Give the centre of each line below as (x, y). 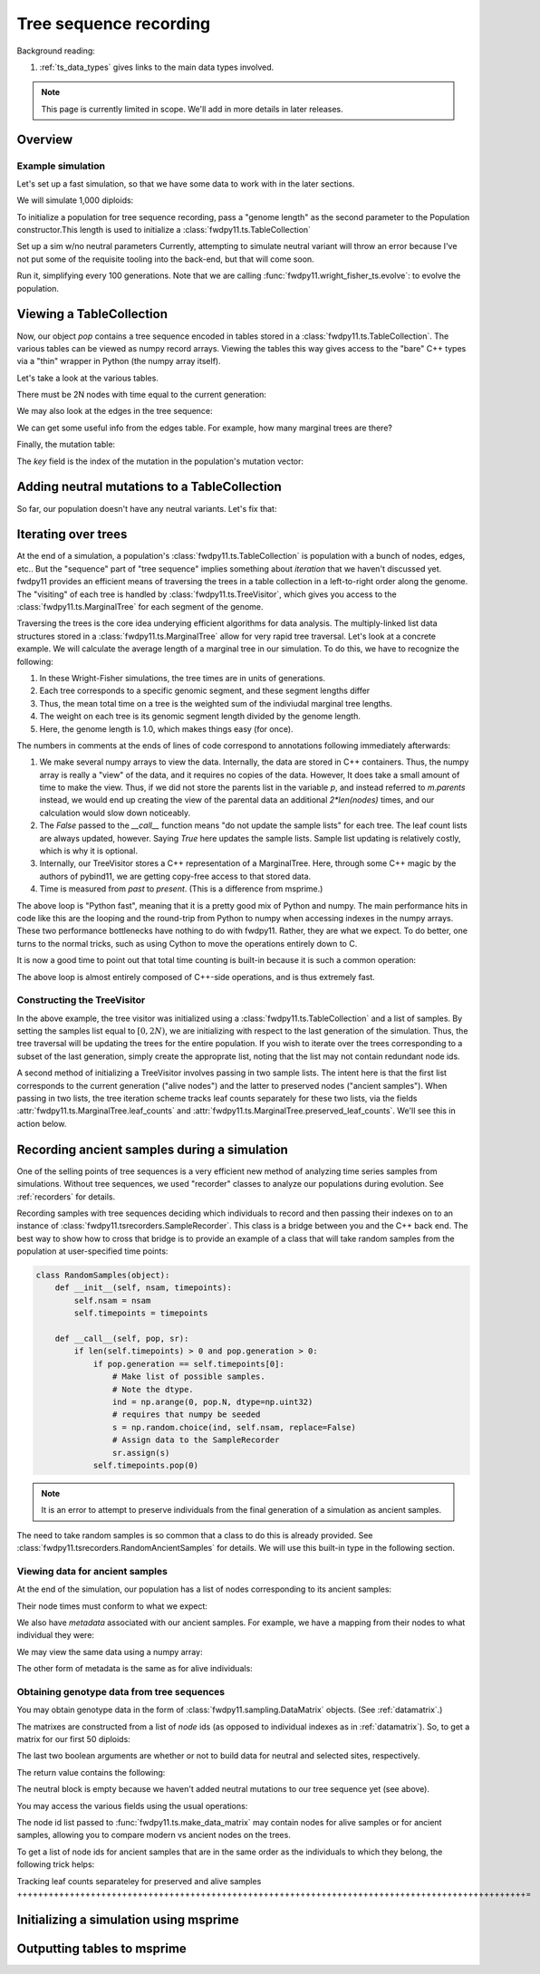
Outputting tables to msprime (102, 1948)
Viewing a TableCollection (92, 314)
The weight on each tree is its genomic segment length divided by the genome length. (200, 717)
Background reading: (56, 51)
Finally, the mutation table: (66, 445)
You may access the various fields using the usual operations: (132, 1805)
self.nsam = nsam (112, 1300)
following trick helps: (56, 1864)
